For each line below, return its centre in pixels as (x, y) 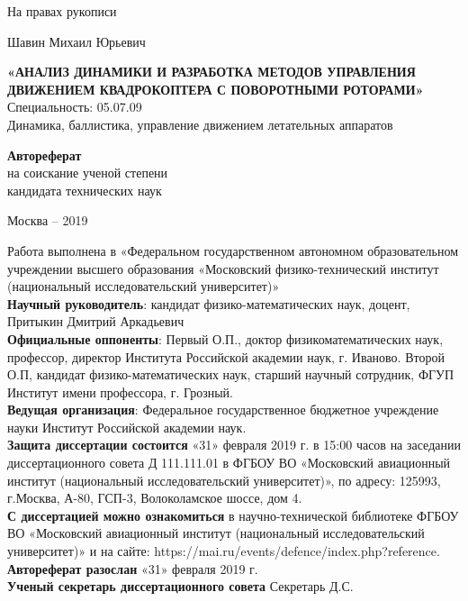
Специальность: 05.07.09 (75, 107)
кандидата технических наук (85, 190)
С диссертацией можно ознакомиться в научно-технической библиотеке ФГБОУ (233, 515)
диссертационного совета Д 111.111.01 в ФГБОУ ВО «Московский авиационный (229, 463)
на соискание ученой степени (88, 173)
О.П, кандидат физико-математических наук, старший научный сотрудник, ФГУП (231, 374)
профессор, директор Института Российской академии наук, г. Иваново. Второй (226, 356)
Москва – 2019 (48, 220)
